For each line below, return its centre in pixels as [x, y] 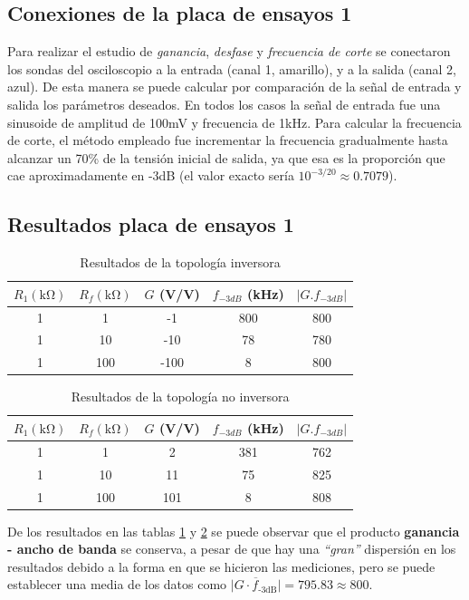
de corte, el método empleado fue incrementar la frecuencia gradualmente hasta [228, 140]
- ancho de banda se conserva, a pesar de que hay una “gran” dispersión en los [232, 549]
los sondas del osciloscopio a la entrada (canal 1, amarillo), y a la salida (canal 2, [232, 68]
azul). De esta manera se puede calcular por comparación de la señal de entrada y [234, 87]
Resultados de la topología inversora [180, 262]
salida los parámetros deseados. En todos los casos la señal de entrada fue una [224, 104]
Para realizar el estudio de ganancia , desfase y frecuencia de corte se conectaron [229, 51]
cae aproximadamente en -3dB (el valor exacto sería [151, 175]
